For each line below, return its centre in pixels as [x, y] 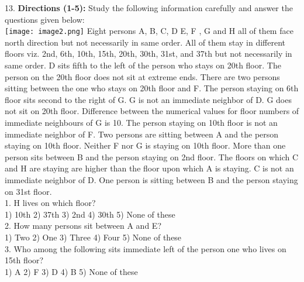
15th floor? [24, 260]
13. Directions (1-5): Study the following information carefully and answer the [149, 8]
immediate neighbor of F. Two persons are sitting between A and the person [142, 134]
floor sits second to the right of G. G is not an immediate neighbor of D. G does [148, 99]
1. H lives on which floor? [50, 203]
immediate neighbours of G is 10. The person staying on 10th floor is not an [141, 122]
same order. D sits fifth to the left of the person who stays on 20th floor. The [143, 65]
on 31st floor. [28, 191]
